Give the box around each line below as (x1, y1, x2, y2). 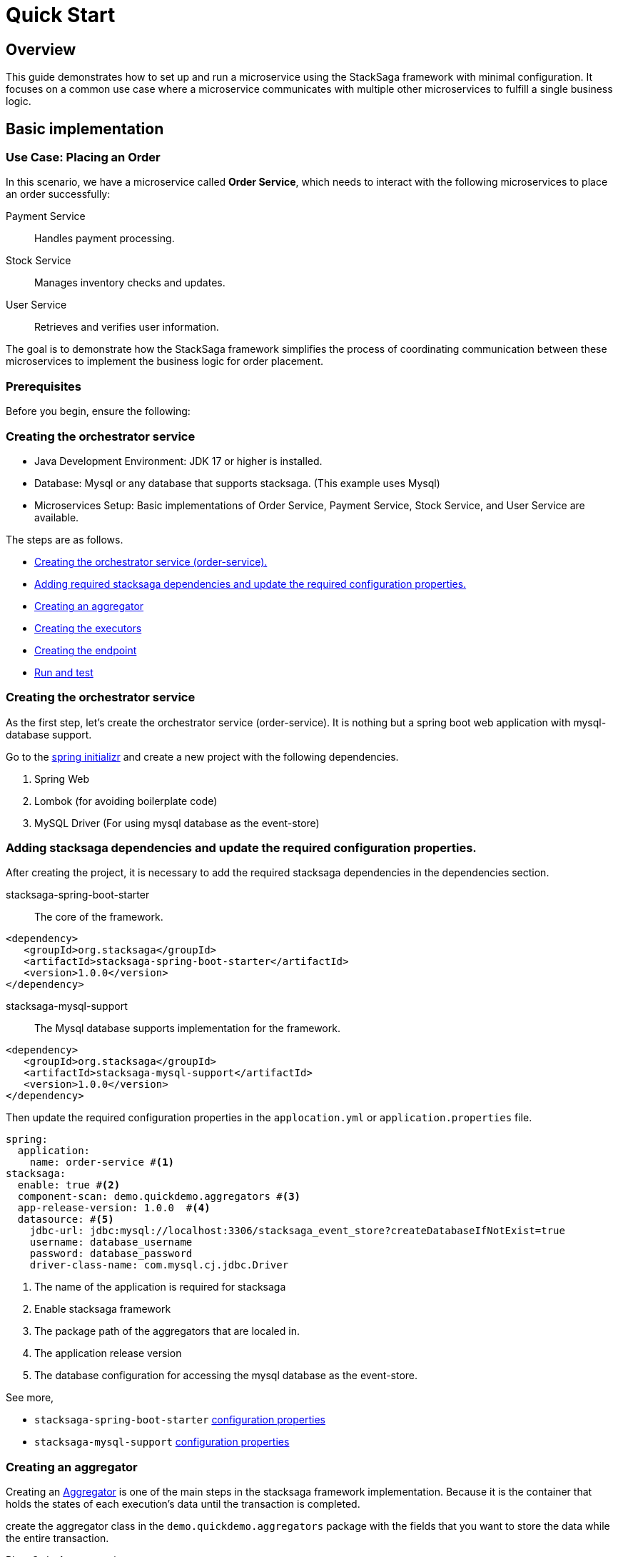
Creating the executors (34, 621, 142, 634)
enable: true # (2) (17, 1179, 121, 1191)
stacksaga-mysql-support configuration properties (34, 1436, 290, 1448)
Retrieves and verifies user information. (34, 321, 219, 334)
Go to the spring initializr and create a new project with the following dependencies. (6, 750, 399, 763)
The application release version (34, 1347, 182, 1360)
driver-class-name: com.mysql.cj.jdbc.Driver (29, 1259, 289, 1271)
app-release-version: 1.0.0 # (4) (17, 1202, 211, 1214)
